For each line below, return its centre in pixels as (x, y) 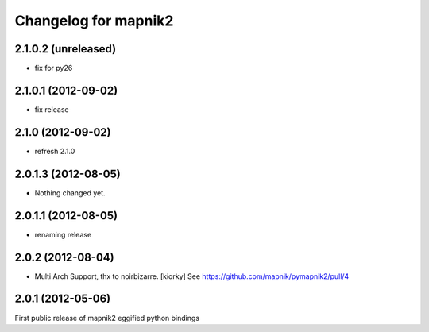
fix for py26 (54, 68)
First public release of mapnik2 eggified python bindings (107, 318)
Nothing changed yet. (70, 193)
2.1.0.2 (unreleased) (66, 49)
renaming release (63, 234)
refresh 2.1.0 (55, 151)
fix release (52, 109)
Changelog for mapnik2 (94, 21)
